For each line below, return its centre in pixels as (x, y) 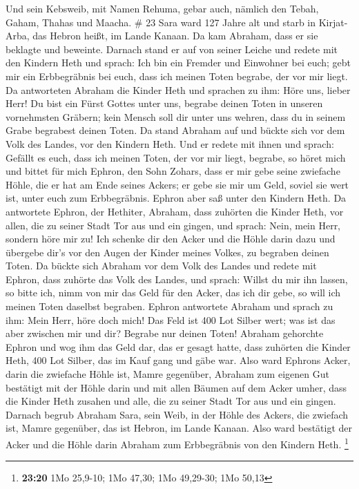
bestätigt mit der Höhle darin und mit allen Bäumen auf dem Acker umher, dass (176, 387)
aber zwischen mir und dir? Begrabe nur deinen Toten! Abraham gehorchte (165, 333)
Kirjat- (333, 22)
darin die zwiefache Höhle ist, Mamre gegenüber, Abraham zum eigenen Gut (167, 374)
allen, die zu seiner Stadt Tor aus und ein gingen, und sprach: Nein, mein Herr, (173, 225)
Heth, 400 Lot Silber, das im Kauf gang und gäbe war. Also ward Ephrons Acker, (178, 360)
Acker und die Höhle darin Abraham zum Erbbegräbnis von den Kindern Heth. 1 (177, 443)
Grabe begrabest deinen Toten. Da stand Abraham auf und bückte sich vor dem (175, 130)
